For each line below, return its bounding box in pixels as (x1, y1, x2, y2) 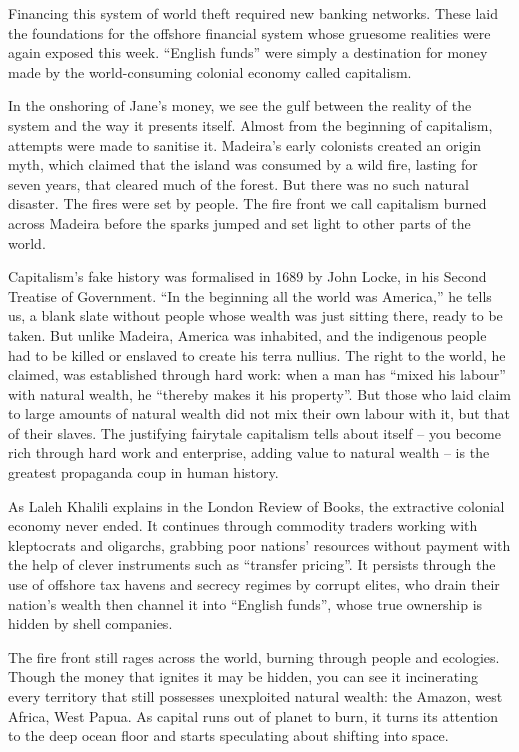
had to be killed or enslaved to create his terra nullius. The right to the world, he (8, 344, 506, 365)
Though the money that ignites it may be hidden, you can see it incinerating (8, 666, 478, 687)
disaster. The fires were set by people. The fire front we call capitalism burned (8, 193, 487, 214)
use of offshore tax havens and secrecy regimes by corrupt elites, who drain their (8, 574, 500, 595)
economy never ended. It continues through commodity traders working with (8, 515, 478, 536)
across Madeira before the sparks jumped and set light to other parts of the (8, 212, 471, 233)
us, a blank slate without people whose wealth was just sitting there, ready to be (8, 305, 503, 326)
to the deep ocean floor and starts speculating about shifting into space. (8, 725, 449, 746)
